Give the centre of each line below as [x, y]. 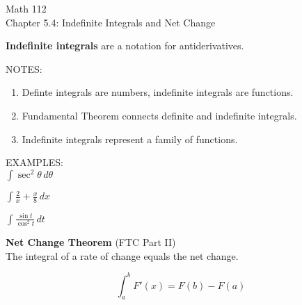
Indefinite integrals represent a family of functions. [130, 139]
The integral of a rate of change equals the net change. [122, 255]
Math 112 [26, 8]
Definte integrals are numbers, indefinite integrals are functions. [158, 92]
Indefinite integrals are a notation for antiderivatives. [125, 46]
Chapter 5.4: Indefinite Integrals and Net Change [111, 22]
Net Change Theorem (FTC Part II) [91, 242]
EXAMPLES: [34, 162]
